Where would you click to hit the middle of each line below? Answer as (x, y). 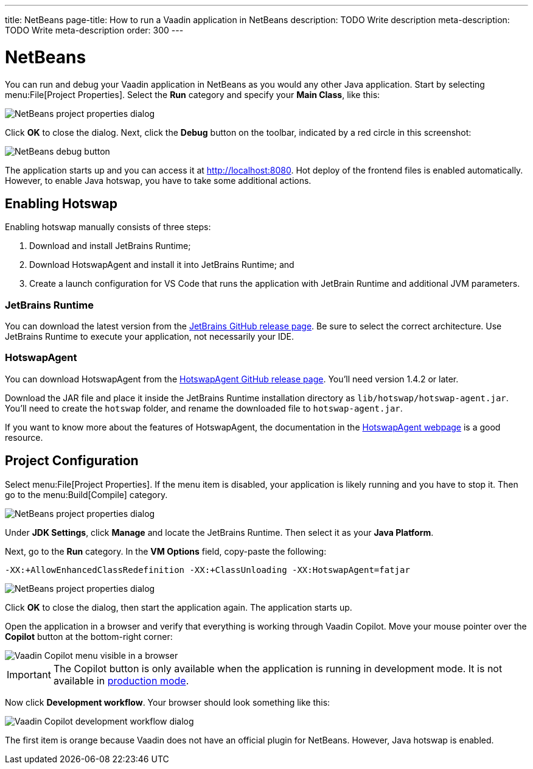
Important (29, 674)
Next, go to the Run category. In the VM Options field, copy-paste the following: (166, 551)
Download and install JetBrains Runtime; (110, 246)
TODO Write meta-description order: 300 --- (94, 30)
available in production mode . (121, 680)
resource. (24, 437)
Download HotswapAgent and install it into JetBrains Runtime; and (162, 265)
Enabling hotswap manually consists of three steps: (108, 227)
